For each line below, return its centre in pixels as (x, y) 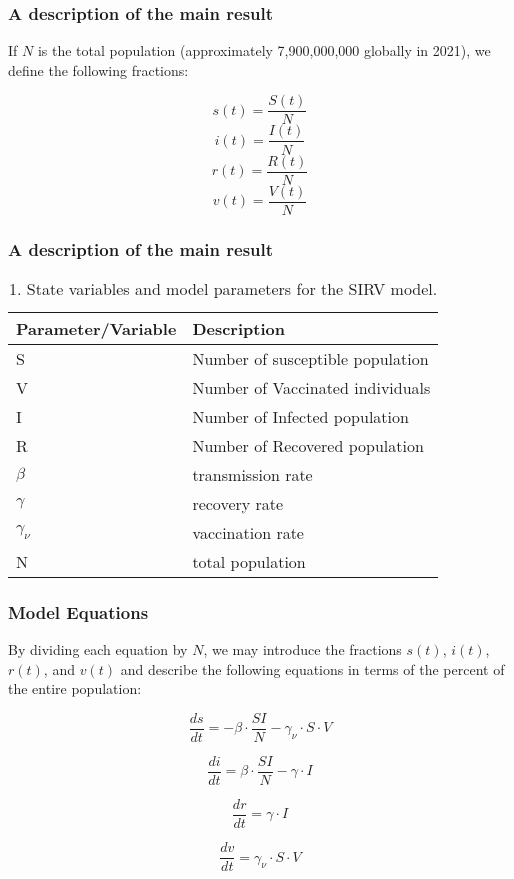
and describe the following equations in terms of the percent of (312, 668)
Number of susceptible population (310, 358)
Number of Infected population (300, 416)
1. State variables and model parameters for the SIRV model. (223, 288)
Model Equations (78, 611)
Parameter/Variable (96, 328)
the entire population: (75, 688)
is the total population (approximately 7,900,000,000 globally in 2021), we (264, 50)
